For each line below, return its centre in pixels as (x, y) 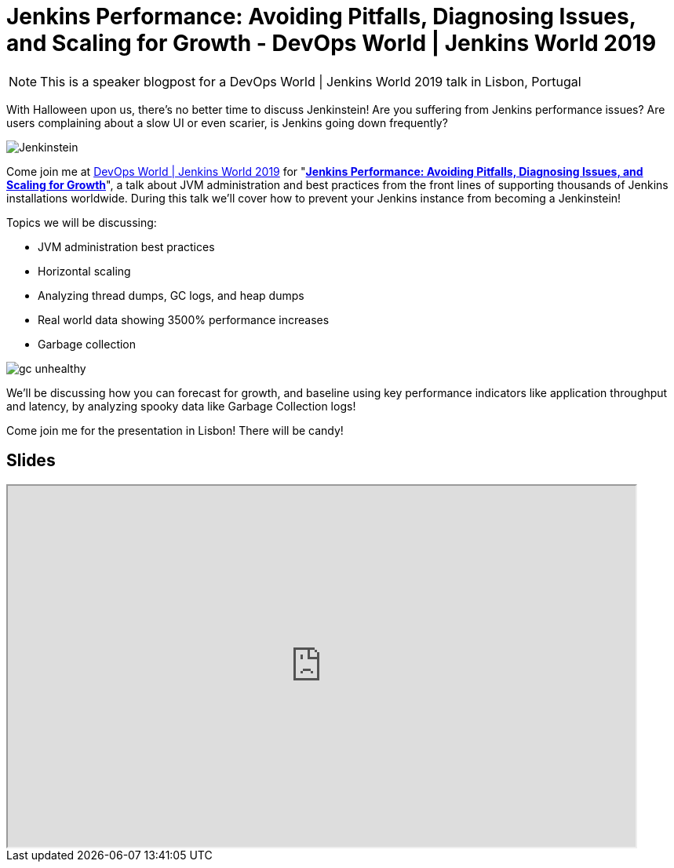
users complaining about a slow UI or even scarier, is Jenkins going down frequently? (227, 122)
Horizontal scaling (84, 271)
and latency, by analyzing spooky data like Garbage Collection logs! (181, 406)
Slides (31, 461)
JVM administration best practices (126, 246)
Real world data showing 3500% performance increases (184, 319)
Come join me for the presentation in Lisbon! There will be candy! (175, 430)
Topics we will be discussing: (82, 222)
